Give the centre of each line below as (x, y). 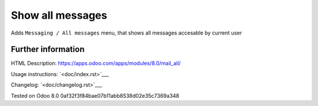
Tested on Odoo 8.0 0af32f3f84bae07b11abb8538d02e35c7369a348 (95, 95)
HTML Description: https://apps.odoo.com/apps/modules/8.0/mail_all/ (96, 63)
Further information (48, 49)
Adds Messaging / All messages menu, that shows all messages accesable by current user (127, 33)
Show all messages (59, 15)
